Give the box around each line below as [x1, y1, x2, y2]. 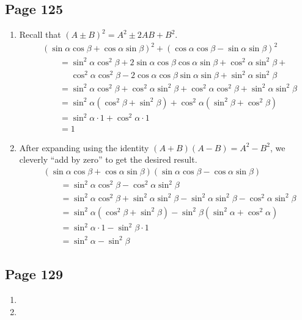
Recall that [19, 28, 61, 41]
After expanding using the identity [19, 141, 149, 154]
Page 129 [5, 265, 63, 283]
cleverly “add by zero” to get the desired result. [19, 153, 197, 166]
